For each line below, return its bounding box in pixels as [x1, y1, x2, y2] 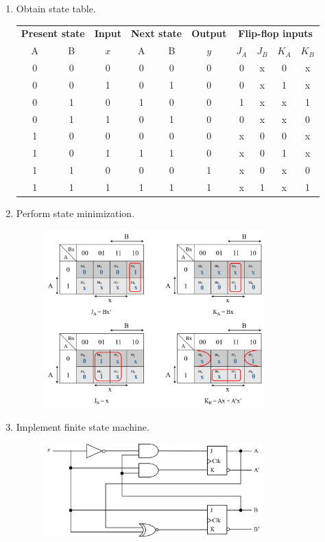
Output [191, 26, 227, 41]
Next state [130, 26, 182, 41]
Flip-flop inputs [238, 26, 313, 41]
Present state [21, 26, 85, 41]
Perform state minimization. [16, 206, 135, 221]
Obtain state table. [16, 1, 96, 15]
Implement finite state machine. [16, 420, 149, 434]
